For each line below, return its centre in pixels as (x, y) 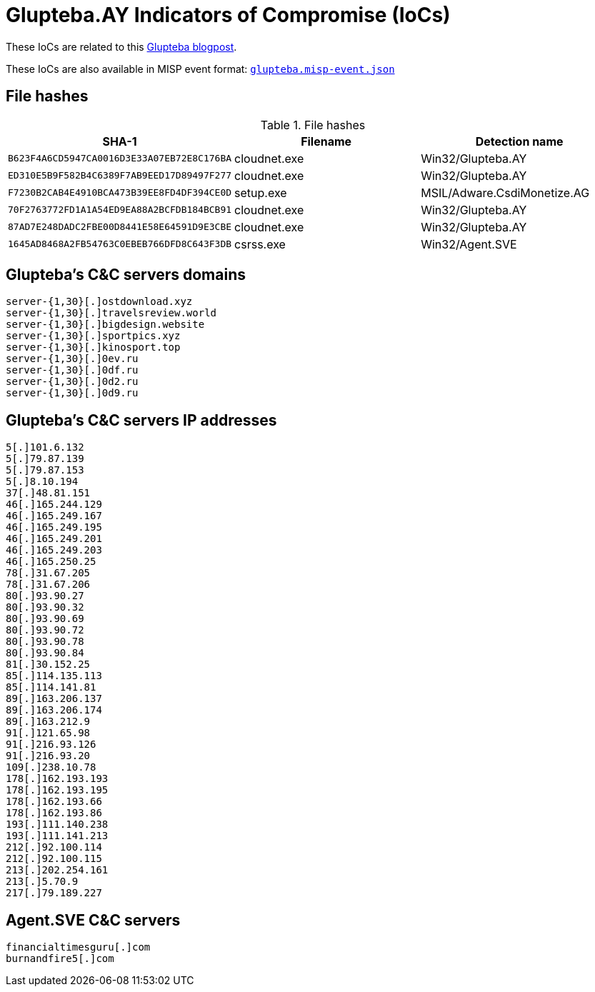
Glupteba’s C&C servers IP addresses (141, 420)
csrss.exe (260, 244)
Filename (326, 141)
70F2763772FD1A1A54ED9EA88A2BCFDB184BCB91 (120, 210)
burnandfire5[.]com (60, 959)
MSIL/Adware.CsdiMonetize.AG (505, 192)
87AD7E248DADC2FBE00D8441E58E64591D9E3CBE (120, 227)
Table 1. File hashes (313, 125)
